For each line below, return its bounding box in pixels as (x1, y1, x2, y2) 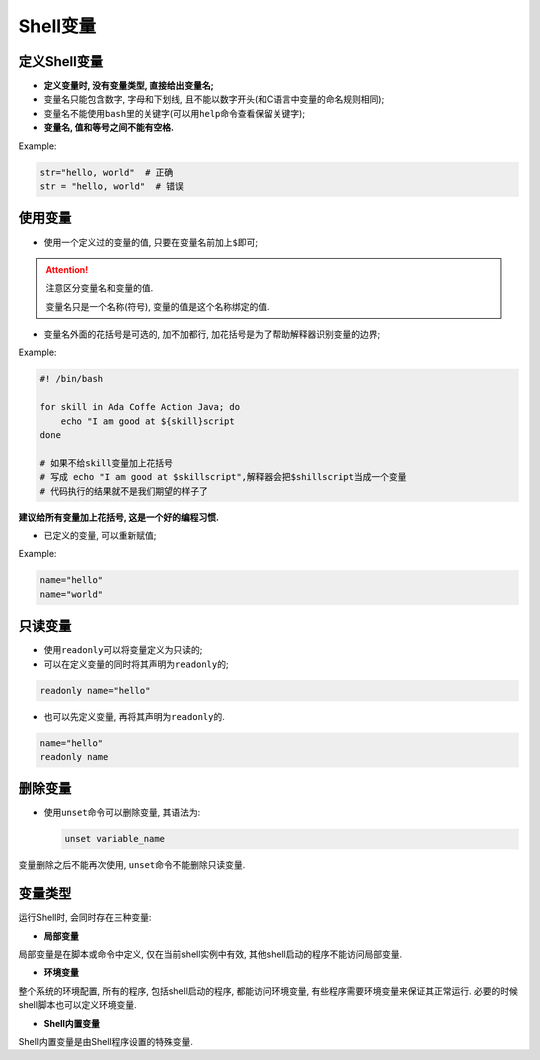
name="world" (39, 588, 104, 600)
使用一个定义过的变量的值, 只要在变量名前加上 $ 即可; (43, 236, 259, 248)
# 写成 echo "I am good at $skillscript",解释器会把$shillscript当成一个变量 (39, 471, 407, 483)
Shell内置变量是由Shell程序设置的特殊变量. (18, 1036, 194, 1048)
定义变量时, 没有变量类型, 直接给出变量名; (43, 80, 214, 92)
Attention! (45, 263, 89, 275)
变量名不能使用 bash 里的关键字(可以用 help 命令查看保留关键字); (43, 107, 305, 119)
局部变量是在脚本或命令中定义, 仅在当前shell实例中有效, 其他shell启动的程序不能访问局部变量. (18, 948, 403, 960)
